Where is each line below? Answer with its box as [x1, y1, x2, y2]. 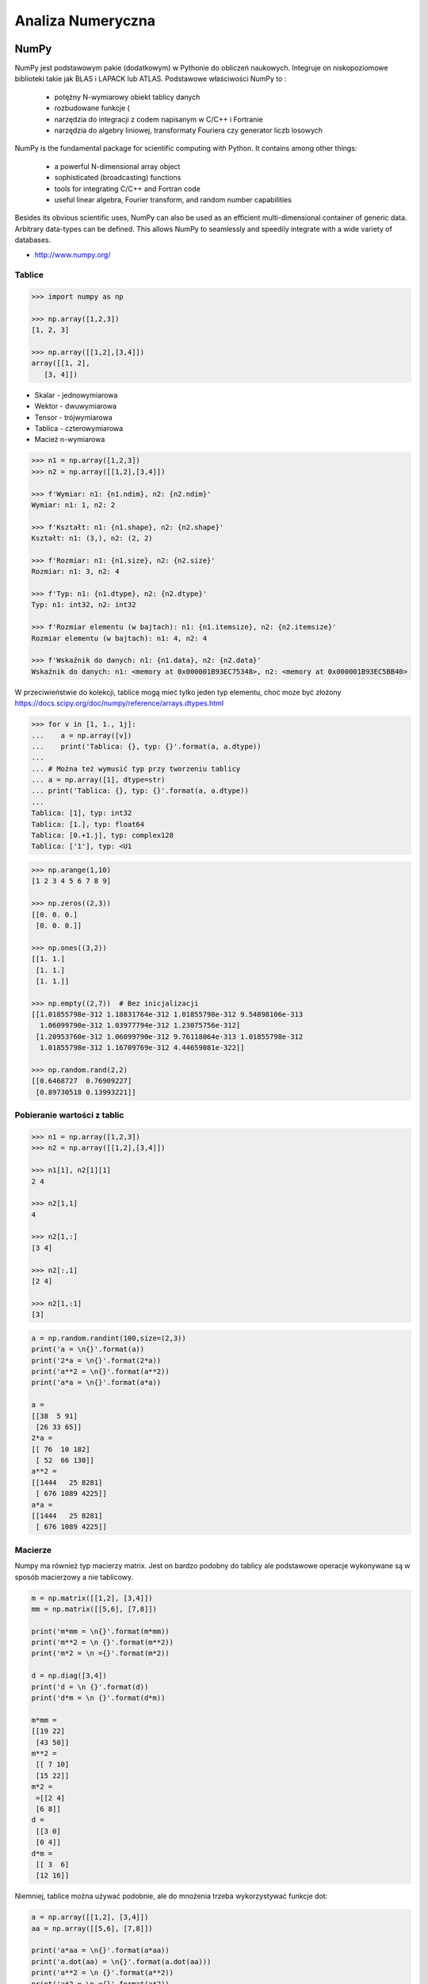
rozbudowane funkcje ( [54, 103, 130, 113]
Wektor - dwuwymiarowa [34, 402, 117, 411]
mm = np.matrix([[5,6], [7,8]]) [31, 1604, 158, 1613]
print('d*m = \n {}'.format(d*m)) [31, 1694, 166, 1702]
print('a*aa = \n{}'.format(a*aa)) [31, 1946, 170, 1955]
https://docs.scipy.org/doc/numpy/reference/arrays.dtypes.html [14, 698, 224, 708]
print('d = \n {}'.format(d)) [31, 1682, 149, 1691]
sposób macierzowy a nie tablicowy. [14, 1572, 134, 1582]
